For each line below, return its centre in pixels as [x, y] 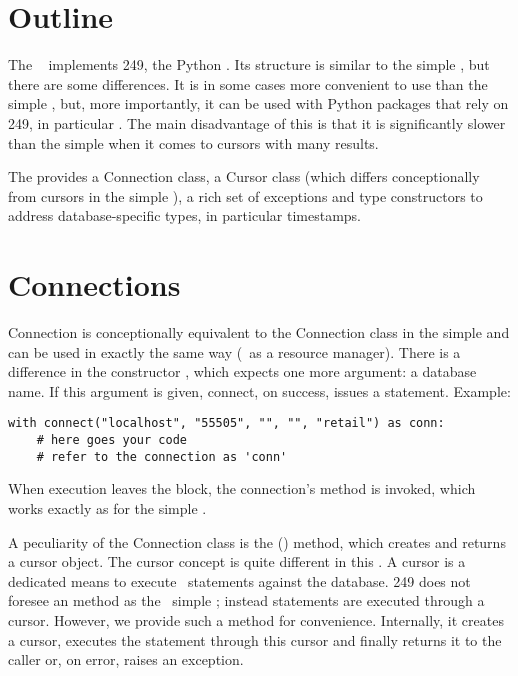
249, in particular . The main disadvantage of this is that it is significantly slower [257, 122]
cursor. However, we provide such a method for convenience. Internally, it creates [256, 619]
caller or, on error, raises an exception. [126, 659]
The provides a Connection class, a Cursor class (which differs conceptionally [244, 176]
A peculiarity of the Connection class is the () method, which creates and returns [257, 541]
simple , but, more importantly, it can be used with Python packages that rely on [258, 103]
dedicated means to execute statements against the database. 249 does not [239, 580]
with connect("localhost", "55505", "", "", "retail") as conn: [226, 423]
